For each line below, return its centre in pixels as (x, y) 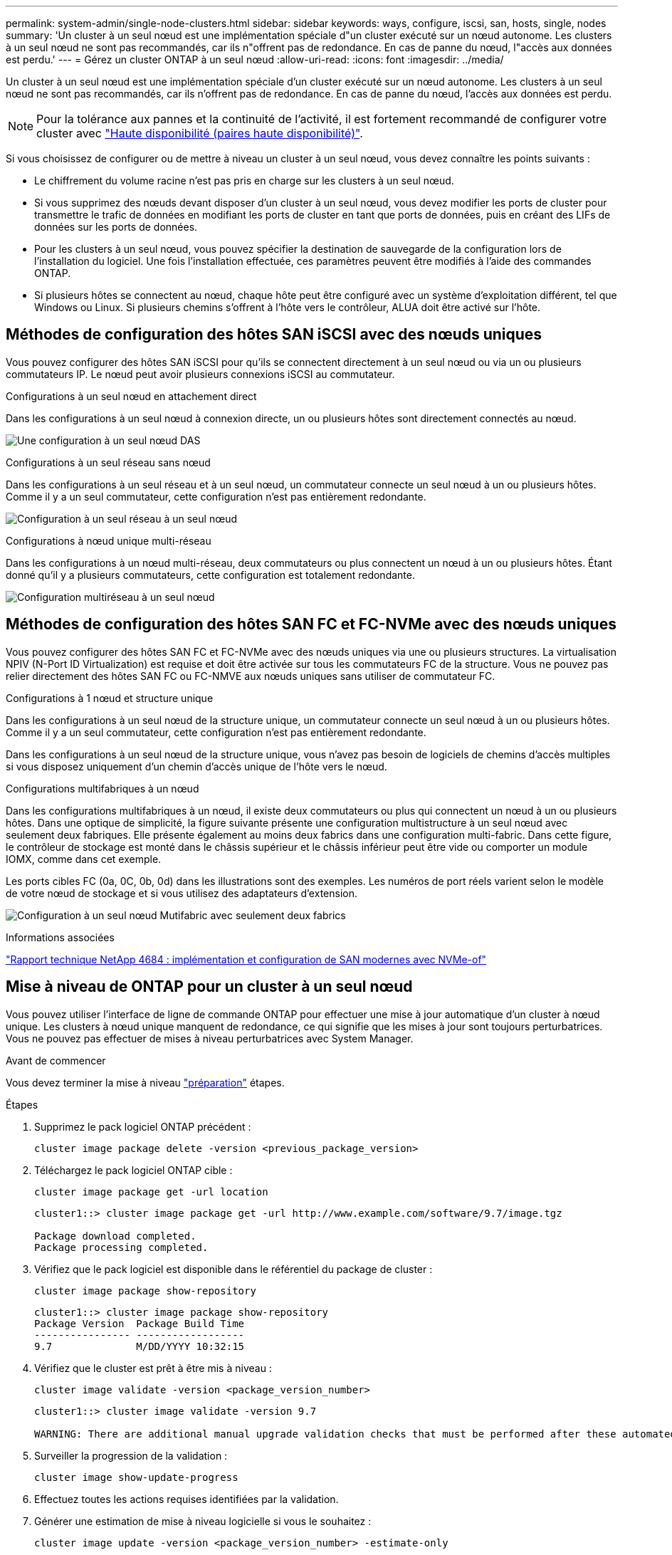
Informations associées (60, 937)
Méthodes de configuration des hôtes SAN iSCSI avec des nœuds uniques (274, 335)
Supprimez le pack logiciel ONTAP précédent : (143, 1126)
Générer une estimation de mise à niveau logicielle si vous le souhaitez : (203, 1521)
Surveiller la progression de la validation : (131, 1455)
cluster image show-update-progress (136, 1477)
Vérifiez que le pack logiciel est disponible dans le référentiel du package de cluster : (233, 1269)
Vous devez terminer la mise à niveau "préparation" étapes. (145, 1082)
